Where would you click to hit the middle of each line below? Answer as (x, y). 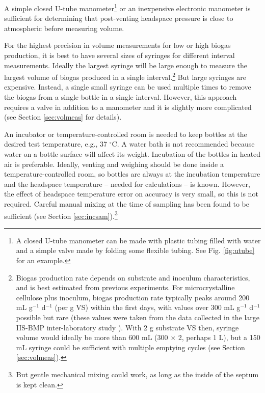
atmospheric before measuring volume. (64, 28)
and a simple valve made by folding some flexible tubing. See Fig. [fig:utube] (135, 250)
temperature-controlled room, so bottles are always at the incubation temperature (132, 174)
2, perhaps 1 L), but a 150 (219, 337)
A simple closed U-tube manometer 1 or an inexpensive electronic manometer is (127, 7)
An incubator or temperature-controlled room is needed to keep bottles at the (126, 134)
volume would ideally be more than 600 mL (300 (92, 337)
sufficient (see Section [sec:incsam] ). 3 (61, 215)
